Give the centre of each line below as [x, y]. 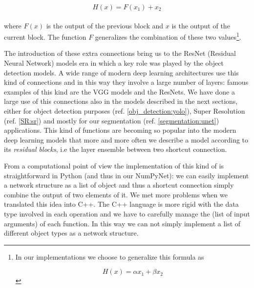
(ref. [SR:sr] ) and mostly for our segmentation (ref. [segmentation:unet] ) [112, 120]
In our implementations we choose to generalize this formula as [110, 256]
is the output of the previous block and [105, 25]
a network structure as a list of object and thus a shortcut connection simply [119, 185]
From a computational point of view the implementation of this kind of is [114, 165]
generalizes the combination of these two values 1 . [168, 36]
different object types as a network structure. [71, 233]
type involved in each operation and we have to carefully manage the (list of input [127, 213]
